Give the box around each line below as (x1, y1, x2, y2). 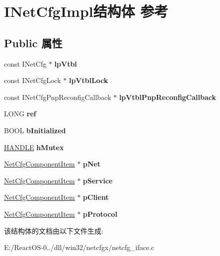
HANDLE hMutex (4, 142, 64, 152)
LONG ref (4, 108, 36, 119)
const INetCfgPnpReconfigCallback (4, 91, 111, 102)
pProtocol (83, 208, 118, 219)
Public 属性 (4, 35, 63, 50)
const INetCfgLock (4, 75, 61, 85)
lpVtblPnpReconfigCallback (119, 91, 216, 102)
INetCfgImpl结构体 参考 (4, 1, 168, 21)
